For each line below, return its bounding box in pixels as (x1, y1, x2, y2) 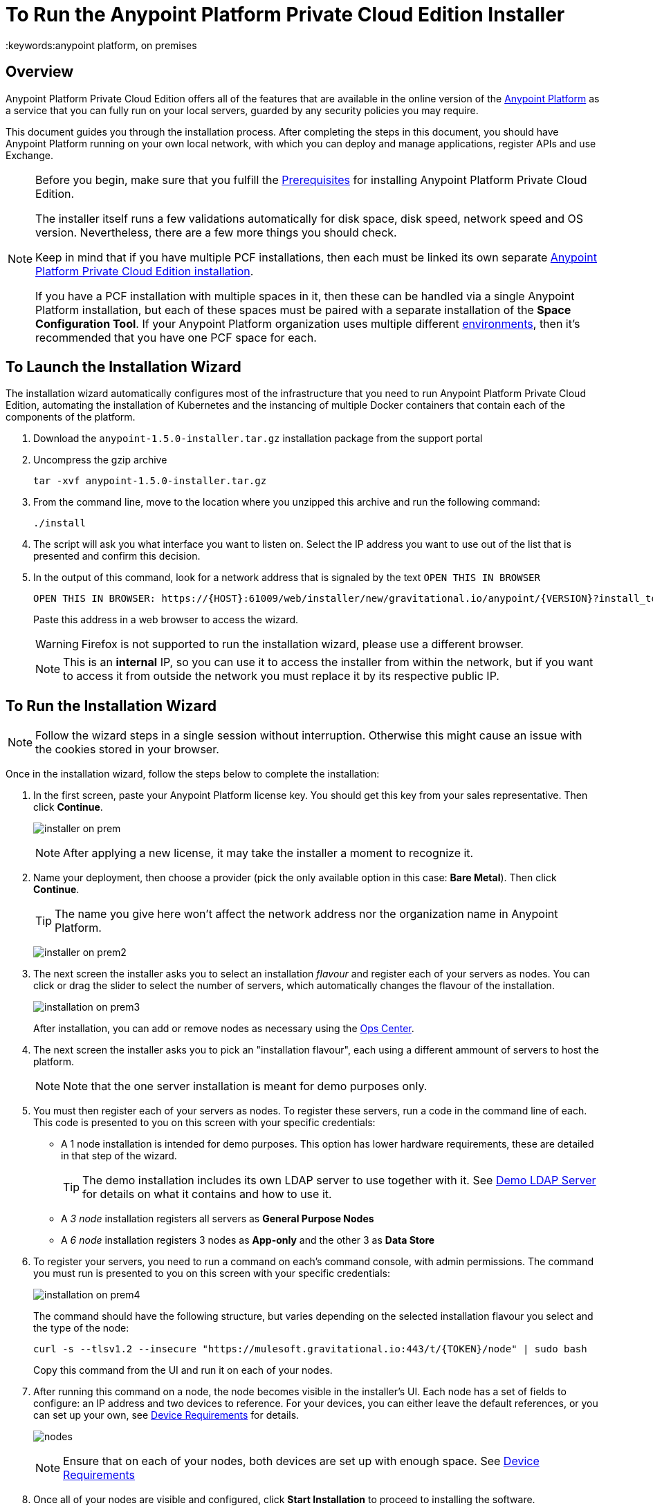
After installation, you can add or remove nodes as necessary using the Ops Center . (33, 1022, 414, 1035)
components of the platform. (6, 411, 136, 423)
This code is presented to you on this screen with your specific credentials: (33, 1116, 376, 1129)
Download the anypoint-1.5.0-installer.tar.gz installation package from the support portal (33, 432, 483, 445)
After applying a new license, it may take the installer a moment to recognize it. (63, 846, 474, 861)
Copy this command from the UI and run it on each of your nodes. (33, 1364, 333, 1377)
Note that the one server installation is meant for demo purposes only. (63, 1079, 427, 1094)
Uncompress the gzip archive (33, 454, 167, 466)
